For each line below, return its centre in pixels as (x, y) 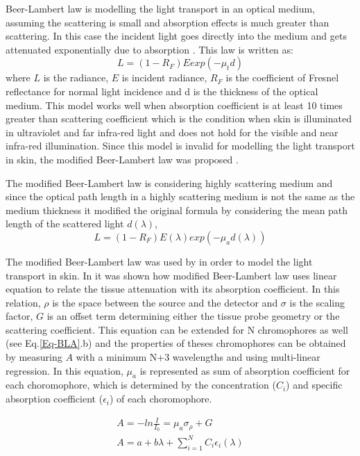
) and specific (314, 385)
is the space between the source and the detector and (165, 302)
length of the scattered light (65, 223)
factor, (19, 316)
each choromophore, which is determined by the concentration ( (141, 385)
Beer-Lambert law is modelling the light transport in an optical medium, (160, 8)
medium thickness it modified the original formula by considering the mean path (177, 210)
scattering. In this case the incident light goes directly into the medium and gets (176, 36)
